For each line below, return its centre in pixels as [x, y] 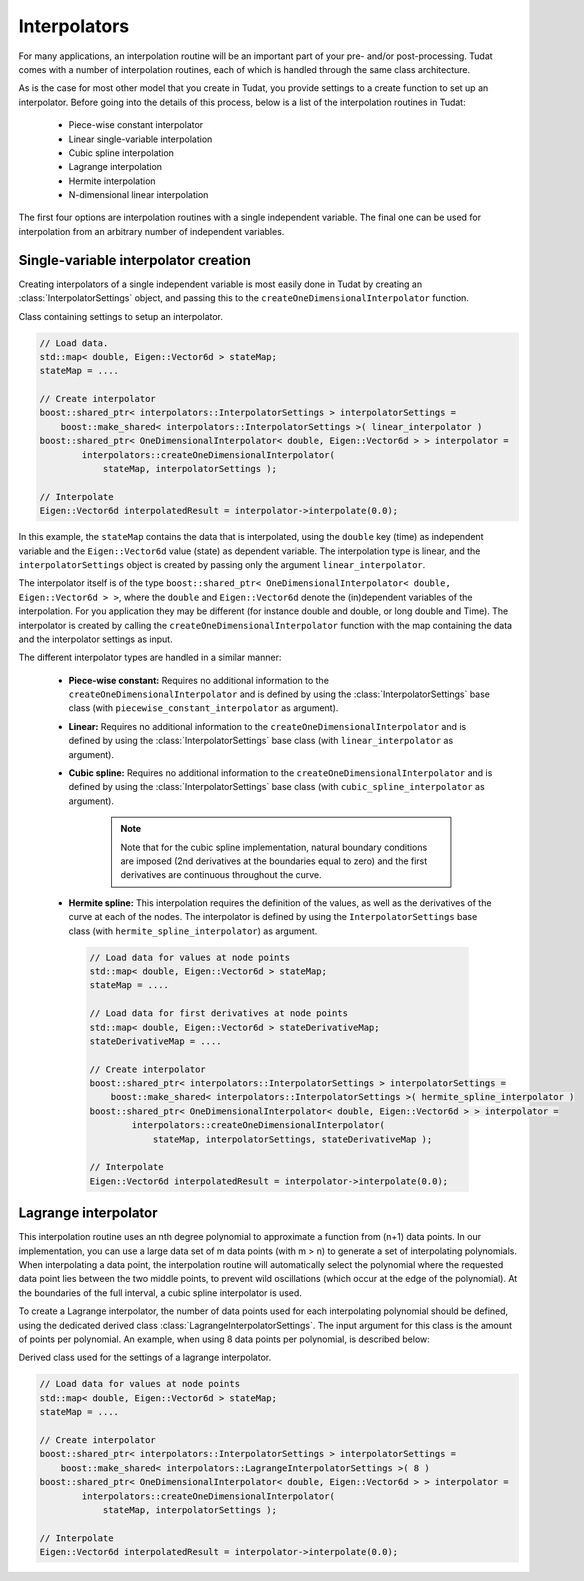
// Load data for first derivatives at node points [219, 1013]
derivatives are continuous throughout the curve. [221, 875]
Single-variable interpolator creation [135, 260]
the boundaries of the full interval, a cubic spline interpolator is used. [160, 1292]
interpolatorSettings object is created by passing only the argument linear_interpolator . [222, 564]
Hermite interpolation [112, 181]
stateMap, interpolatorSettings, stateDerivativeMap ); [292, 1139]
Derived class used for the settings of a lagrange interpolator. [145, 1357]
